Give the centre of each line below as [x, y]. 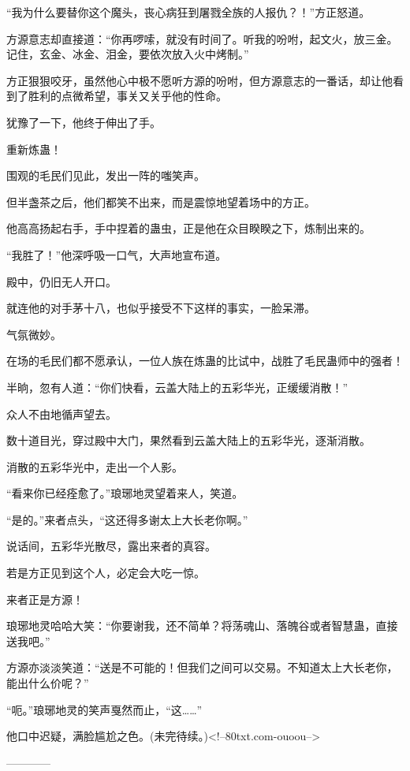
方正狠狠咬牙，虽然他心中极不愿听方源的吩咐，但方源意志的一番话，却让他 [199, 80]
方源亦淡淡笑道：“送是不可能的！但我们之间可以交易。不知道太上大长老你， [202, 667]
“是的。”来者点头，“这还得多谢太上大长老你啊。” [127, 519]
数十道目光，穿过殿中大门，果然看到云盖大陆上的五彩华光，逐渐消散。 [188, 440]
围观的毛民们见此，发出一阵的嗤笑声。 [106, 175]
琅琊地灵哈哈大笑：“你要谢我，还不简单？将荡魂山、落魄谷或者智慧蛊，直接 [202, 626]
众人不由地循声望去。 [61, 413]
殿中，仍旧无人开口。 [61, 281]
